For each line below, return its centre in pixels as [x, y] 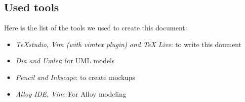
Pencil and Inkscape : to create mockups [75, 77]
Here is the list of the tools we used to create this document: [96, 28]
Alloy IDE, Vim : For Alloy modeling [71, 93]
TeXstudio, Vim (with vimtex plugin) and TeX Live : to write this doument [128, 44]
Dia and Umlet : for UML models [65, 61]
